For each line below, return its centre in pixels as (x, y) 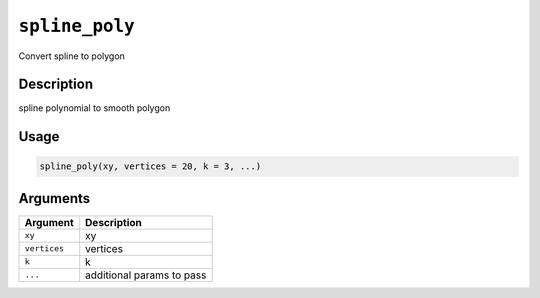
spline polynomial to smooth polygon (94, 108)
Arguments (54, 198)
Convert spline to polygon (71, 56)
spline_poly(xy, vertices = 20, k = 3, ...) (150, 166)
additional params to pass (146, 275)
